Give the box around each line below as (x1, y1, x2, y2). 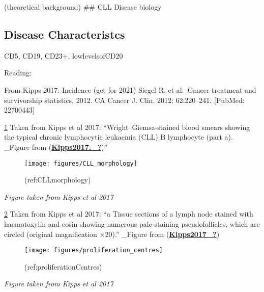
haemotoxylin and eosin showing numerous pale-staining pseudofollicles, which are (4, 218, 260, 229)
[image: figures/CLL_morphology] (24, 160, 137, 167)
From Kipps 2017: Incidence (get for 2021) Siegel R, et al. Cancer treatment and (4, 84, 256, 95)
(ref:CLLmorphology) (24, 174, 91, 185)
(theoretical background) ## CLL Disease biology (4, 2, 162, 12)
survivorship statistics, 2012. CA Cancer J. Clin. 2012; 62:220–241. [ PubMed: (4, 94, 245, 105)
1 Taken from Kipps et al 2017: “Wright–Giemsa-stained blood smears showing (4, 121, 250, 132)
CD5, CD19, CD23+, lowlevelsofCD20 (4, 50, 123, 61)
